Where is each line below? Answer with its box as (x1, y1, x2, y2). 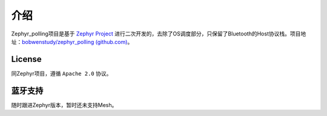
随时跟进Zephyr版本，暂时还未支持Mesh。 (11, 101, 117, 108)
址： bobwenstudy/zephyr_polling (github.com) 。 (11, 38, 133, 45)
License (11, 54, 42, 64)
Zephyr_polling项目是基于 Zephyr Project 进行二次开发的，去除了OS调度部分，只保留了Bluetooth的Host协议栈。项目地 (11, 30, 306, 37)
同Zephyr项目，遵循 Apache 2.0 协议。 (11, 70, 112, 77)
